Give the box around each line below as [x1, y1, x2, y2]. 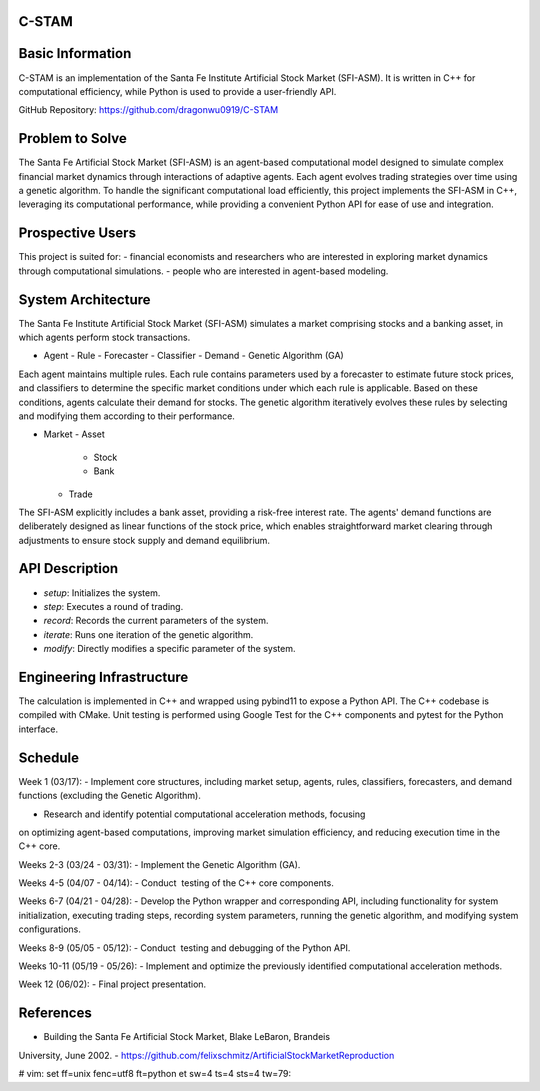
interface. [18, 723, 59, 735]
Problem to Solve [18, 130, 127, 147]
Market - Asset [43, 428, 105, 440]
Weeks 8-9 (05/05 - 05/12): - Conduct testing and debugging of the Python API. [18, 941, 351, 954]
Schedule [18, 749, 80, 766]
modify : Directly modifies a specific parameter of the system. [43, 643, 296, 655]
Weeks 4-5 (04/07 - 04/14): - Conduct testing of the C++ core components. [18, 877, 334, 889]
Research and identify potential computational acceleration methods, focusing [43, 808, 366, 820]
